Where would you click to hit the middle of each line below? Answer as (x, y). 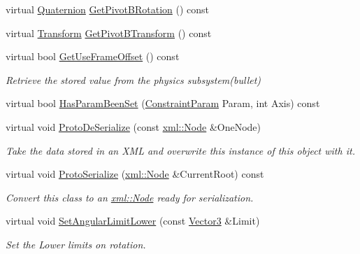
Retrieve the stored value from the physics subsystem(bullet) (134, 79)
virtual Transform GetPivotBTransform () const (109, 33)
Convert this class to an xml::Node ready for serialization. (130, 197)
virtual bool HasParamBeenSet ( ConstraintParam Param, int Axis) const (163, 103)
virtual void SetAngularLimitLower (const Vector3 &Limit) (133, 221)
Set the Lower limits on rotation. (76, 244)
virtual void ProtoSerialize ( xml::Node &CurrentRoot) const (135, 174)
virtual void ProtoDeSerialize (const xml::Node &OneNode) (134, 126)
